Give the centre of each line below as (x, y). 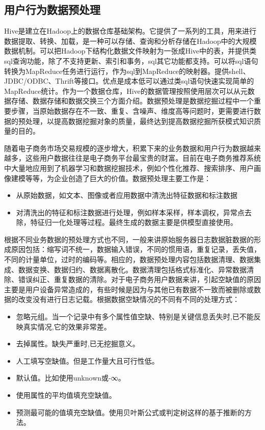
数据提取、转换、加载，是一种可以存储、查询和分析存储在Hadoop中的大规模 (130, 41)
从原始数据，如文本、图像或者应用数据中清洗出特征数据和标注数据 (127, 195)
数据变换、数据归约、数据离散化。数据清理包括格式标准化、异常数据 (132, 269)
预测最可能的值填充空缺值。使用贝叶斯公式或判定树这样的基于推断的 (130, 412)
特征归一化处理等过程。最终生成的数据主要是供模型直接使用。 (134, 222)
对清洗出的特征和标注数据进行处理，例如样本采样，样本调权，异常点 (130, 212)
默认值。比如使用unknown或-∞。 (71, 378)
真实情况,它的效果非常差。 (67, 326)
